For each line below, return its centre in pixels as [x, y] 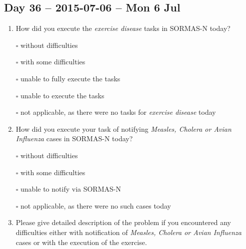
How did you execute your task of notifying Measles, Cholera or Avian [123, 128]
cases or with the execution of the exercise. [81, 242]
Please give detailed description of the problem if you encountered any [123, 222]
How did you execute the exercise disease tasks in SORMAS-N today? [123, 28]
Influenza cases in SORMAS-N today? [74, 138]
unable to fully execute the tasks [70, 78]
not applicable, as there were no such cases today [96, 205]
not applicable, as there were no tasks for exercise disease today [118, 112]
